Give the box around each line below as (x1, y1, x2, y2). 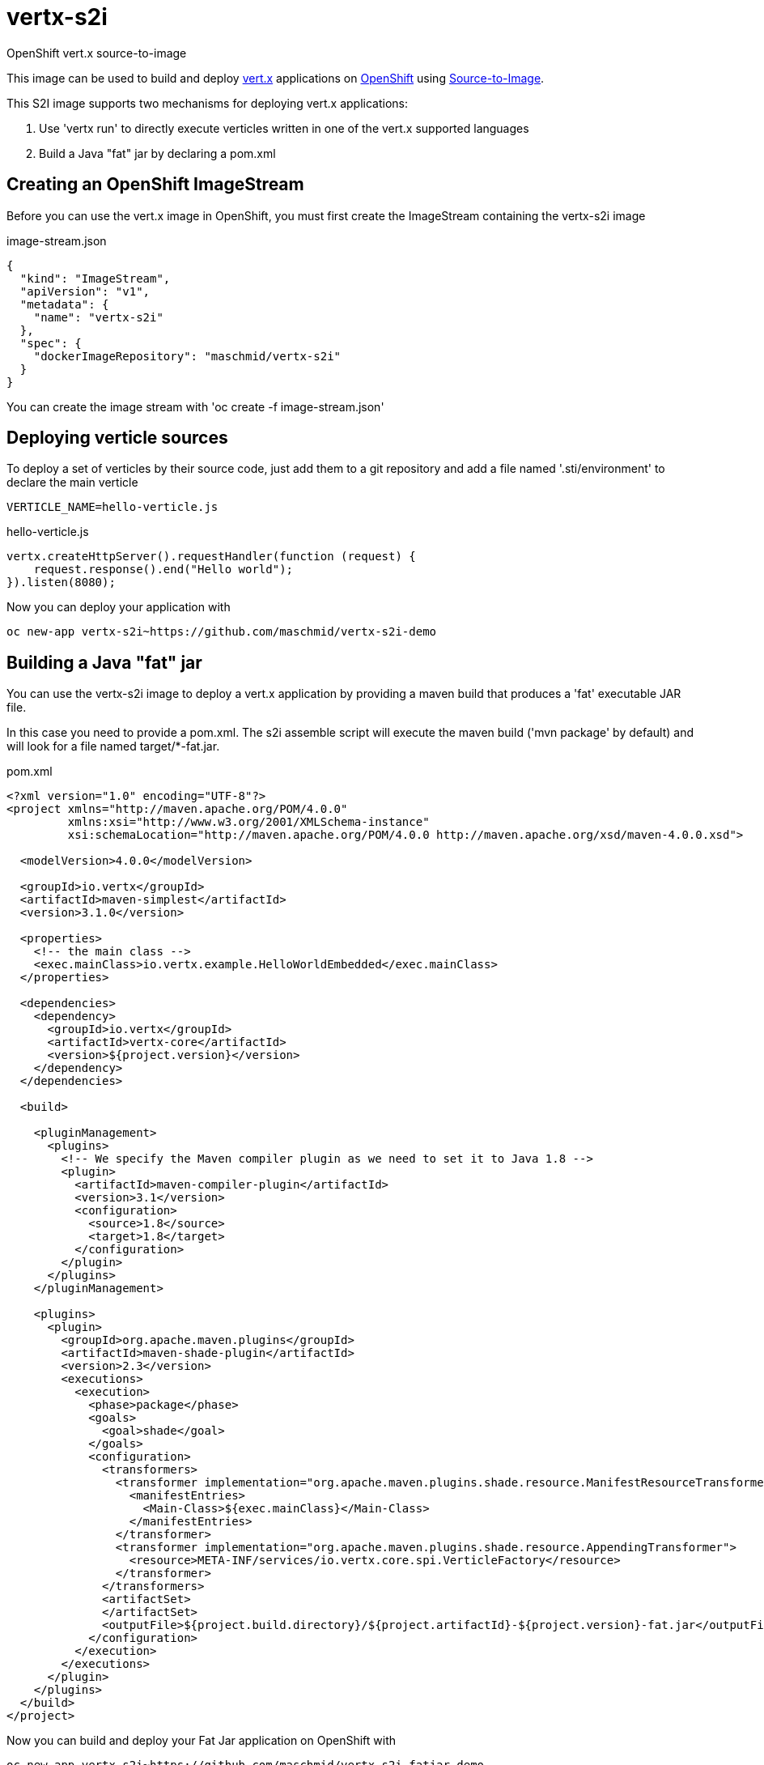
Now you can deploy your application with (6, 600, 231, 615)
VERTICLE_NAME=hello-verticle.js (6, 500, 219, 514)
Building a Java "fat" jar (6, 652, 202, 673)
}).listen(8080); (6, 576, 116, 589)
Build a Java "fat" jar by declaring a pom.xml (39, 146, 276, 160)
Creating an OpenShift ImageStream (6, 174, 304, 195)
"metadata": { (19, 297, 109, 311)
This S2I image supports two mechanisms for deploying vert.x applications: (6, 96, 408, 110)
